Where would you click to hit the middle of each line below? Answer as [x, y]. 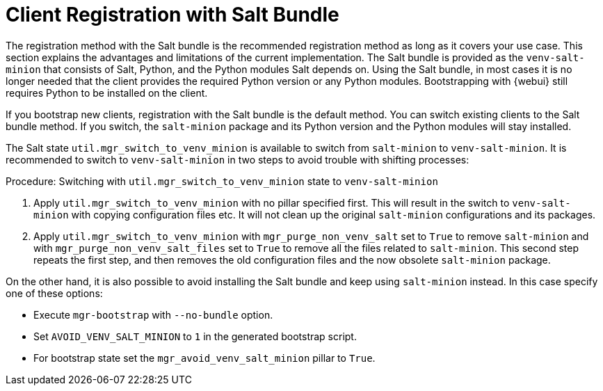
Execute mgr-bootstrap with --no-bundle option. [153, 314]
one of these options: [54, 293]
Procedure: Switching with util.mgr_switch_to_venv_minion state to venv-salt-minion [222, 181]
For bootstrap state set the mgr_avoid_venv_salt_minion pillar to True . [204, 358]
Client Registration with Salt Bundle [172, 15]
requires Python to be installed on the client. [107, 93]
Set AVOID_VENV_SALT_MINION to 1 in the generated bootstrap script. [195, 336]
